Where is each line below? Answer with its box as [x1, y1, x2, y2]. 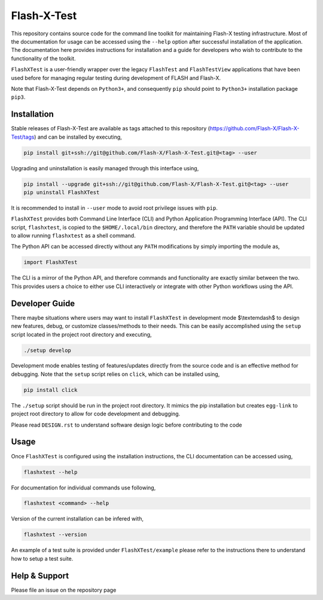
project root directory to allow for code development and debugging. [11, 410, 181, 418]
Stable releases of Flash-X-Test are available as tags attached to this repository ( [11, 125, 211, 132]
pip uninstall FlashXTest [23, 189, 100, 195]
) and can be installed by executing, [33, 133, 122, 140]
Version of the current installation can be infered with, [11, 515, 144, 522]
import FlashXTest [23, 259, 78, 266]
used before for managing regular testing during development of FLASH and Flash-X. [11, 74, 221, 81]
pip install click [23, 386, 78, 393]
